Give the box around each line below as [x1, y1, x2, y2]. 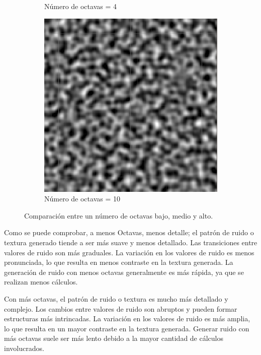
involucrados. [4, 342, 44, 353]
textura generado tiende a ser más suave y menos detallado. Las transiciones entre [4, 237, 257, 247]
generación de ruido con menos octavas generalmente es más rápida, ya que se [4, 266, 244, 277]
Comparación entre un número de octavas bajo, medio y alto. [24, 210, 213, 221]
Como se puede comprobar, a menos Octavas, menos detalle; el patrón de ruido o [4, 227, 254, 238]
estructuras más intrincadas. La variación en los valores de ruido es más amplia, [4, 313, 250, 324]
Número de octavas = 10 [44, 193, 120, 204]
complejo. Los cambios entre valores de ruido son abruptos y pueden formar [4, 303, 237, 314]
